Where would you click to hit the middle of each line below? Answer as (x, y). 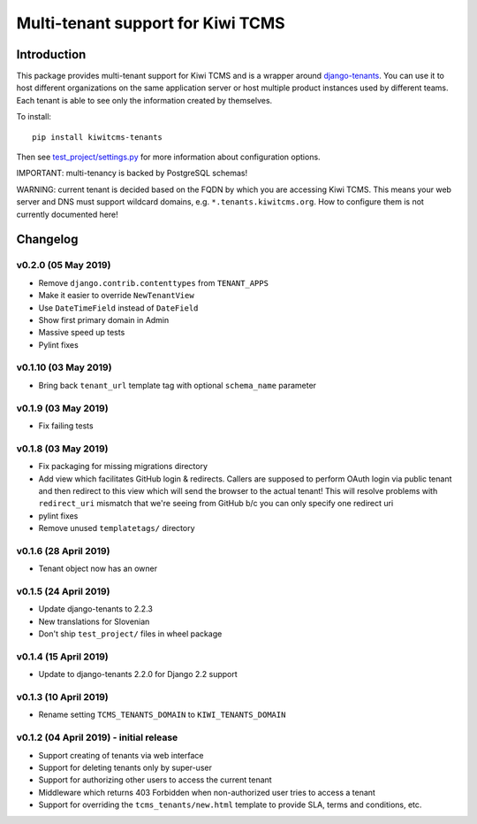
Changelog (47, 239)
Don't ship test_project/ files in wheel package (130, 634)
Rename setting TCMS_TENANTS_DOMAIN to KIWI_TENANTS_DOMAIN (162, 715)
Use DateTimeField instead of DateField (118, 308)
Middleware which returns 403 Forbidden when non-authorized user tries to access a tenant (207, 792)
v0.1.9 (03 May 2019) (63, 408)
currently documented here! (67, 214)
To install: (34, 117)
